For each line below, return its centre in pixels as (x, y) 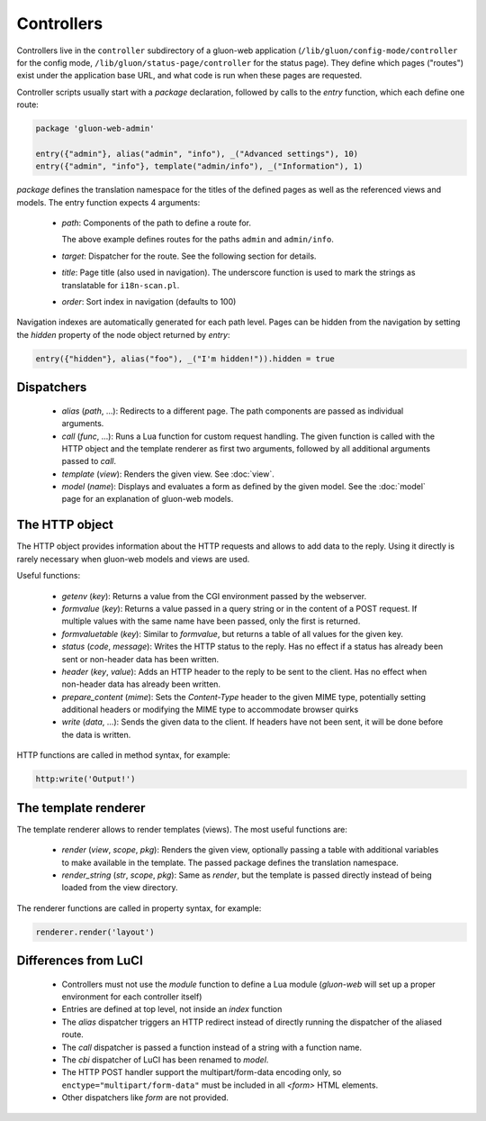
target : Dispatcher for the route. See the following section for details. (189, 256)
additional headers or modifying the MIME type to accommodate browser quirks (210, 710)
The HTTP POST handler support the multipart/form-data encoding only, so (202, 1072)
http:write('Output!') (85, 779)
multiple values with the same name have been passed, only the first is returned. (211, 621)
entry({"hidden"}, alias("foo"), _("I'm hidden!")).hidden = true (185, 359)
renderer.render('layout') (95, 932)
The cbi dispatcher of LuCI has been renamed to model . (165, 1060)
